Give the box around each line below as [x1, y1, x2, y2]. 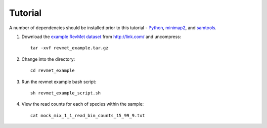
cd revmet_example [30, 68, 75, 74]
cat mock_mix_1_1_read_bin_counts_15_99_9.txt [30, 113, 145, 118]
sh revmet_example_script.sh [30, 90, 101, 96]
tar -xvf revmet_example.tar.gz [30, 45, 109, 51]
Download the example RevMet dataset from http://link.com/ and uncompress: [21, 34, 181, 40]
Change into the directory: [21, 56, 75, 62]
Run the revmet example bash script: [21, 79, 96, 85]
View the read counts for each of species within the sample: [21, 101, 144, 107]
